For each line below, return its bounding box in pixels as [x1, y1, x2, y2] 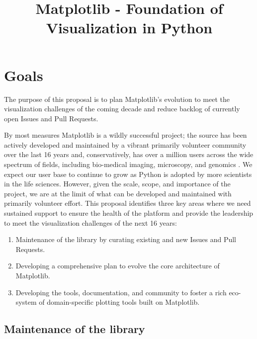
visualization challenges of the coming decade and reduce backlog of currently [4, 103, 240, 114]
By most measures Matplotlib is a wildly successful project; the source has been [4, 130, 247, 140]
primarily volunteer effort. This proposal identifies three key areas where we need [4, 198, 251, 208]
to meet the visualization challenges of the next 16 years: [4, 217, 177, 228]
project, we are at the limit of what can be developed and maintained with [4, 188, 232, 198]
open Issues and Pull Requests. [4, 113, 98, 123]
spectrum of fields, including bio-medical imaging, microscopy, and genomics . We [4, 159, 253, 169]
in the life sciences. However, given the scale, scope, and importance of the [4, 178, 231, 189]
